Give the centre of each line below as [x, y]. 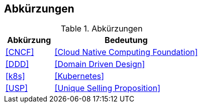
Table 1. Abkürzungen [102, 29]
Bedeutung [126, 40]
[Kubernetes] [79, 76]
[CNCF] [20, 52]
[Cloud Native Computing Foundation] [126, 52]
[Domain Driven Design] [100, 64]
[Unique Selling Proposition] [108, 88]
